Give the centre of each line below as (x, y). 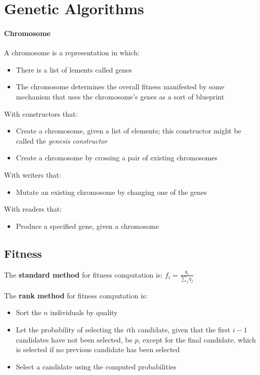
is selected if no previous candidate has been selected (98, 349)
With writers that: (33, 174)
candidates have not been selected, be (74, 339)
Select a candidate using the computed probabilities (96, 366)
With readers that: (33, 209)
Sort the (29, 312)
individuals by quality (84, 312)
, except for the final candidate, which (197, 339)
